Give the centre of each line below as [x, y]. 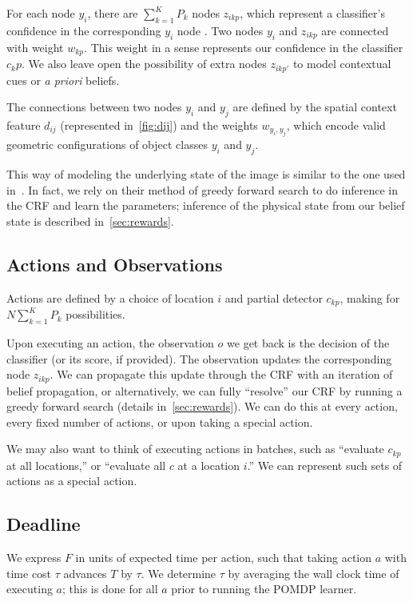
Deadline [44, 524]
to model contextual [342, 64]
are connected [355, 30]
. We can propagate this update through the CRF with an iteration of [221, 374]
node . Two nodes [220, 30]
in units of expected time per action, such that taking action [224, 558]
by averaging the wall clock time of [314, 573]
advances [85, 573]
